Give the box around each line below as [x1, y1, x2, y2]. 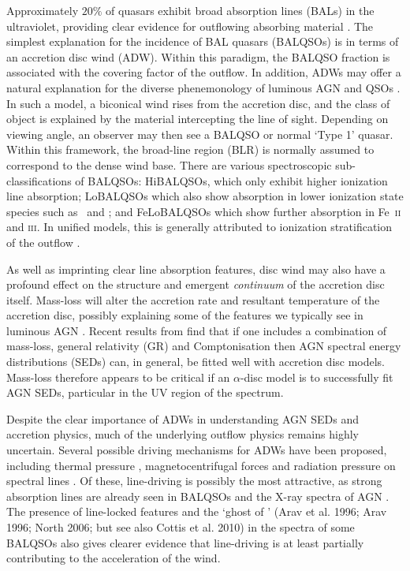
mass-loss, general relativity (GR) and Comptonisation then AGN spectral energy [6, 338, 401, 354]
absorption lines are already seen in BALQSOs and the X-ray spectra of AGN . [6, 487, 389, 504]
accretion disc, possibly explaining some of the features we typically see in [6, 307, 363, 323]
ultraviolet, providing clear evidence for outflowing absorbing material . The [6, 17, 374, 34]
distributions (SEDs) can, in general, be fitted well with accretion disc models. [6, 353, 386, 370]
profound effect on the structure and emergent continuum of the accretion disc [6, 276, 385, 293]
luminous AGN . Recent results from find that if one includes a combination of [6, 322, 387, 338]
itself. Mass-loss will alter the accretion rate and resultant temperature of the [6, 291, 380, 308]
